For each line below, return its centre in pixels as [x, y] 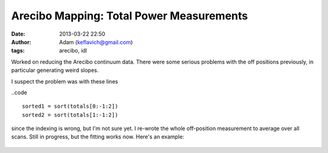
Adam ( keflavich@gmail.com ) [96, 42]
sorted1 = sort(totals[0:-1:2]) [70, 106]
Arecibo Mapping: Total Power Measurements [130, 16]
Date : [18, 34]
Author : [21, 42]
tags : [18, 51]
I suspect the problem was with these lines [65, 81]
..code [19, 92]
